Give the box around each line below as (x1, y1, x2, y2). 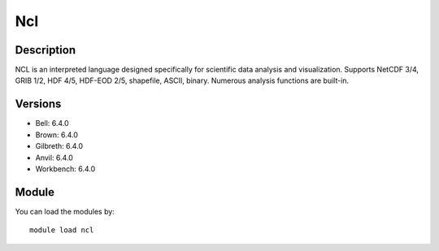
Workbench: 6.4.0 (35, 163, 96, 174)
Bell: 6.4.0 (35, 119, 69, 128)
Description (15, 43, 76, 57)
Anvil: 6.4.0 (35, 153, 73, 162)
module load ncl (29, 226, 94, 235)
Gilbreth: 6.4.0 (35, 141, 84, 151)
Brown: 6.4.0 (35, 130, 79, 140)
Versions (15, 97, 62, 111)
